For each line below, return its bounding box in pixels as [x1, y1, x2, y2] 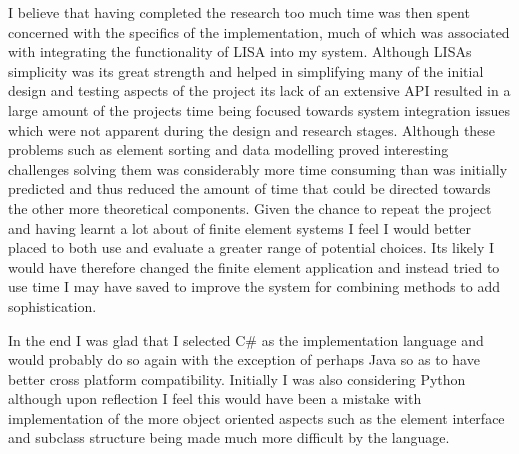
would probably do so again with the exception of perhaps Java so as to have [8, 349, 480, 370]
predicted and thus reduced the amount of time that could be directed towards [8, 178, 491, 199]
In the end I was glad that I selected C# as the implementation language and [8, 329, 484, 350]
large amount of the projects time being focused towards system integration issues [8, 99, 511, 120]
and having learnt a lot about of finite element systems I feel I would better [8, 217, 472, 238]
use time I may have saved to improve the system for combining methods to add [8, 276, 500, 297]
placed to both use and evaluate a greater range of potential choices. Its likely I [8, 237, 495, 258]
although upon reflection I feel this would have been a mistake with [8, 388, 422, 409]
